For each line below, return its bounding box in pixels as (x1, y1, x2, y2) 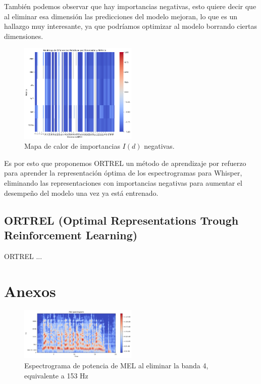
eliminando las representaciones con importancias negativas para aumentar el (4, 177, 242, 188)
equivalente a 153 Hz (24, 370, 88, 380)
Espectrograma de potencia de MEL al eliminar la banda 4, (24, 360, 208, 370)
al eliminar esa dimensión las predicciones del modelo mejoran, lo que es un (4, 11, 238, 21)
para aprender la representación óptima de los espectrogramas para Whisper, (4, 167, 242, 178)
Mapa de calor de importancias (24, 141, 120, 151)
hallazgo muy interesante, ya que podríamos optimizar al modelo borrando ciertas (4, 21, 257, 31)
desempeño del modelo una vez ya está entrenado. (4, 187, 159, 198)
